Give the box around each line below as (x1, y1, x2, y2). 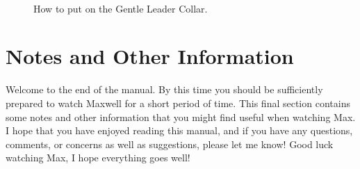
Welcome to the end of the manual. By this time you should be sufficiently (6, 82, 323, 97)
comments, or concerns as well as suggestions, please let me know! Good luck (6, 136, 334, 151)
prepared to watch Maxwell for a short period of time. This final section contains (6, 95, 350, 110)
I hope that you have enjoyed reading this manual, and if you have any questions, (6, 123, 353, 138)
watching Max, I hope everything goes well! (6, 150, 190, 165)
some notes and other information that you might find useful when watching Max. (6, 109, 356, 124)
